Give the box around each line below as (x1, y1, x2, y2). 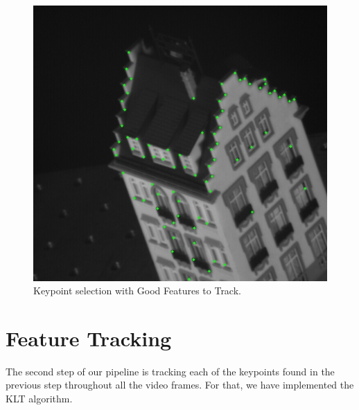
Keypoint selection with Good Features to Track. (33, 283, 241, 298)
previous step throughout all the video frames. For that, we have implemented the (6, 377, 354, 392)
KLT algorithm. (6, 391, 73, 405)
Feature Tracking (6, 323, 172, 352)
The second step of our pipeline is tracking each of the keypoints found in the (6, 364, 335, 378)
